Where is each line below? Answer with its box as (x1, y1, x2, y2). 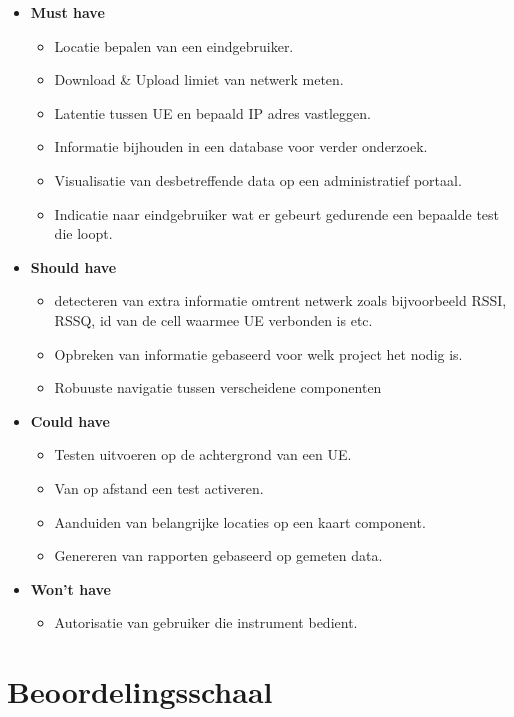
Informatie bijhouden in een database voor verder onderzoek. (54, 136, 428, 157)
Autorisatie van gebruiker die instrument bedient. (54, 612, 358, 633)
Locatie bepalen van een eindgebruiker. (54, 35, 294, 56)
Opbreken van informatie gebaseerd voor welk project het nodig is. (54, 343, 463, 364)
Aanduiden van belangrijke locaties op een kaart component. (54, 511, 426, 532)
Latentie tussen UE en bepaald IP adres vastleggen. (54, 102, 371, 123)
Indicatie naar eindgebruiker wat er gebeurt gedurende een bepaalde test (54, 203, 500, 224)
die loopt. (54, 223, 113, 244)
